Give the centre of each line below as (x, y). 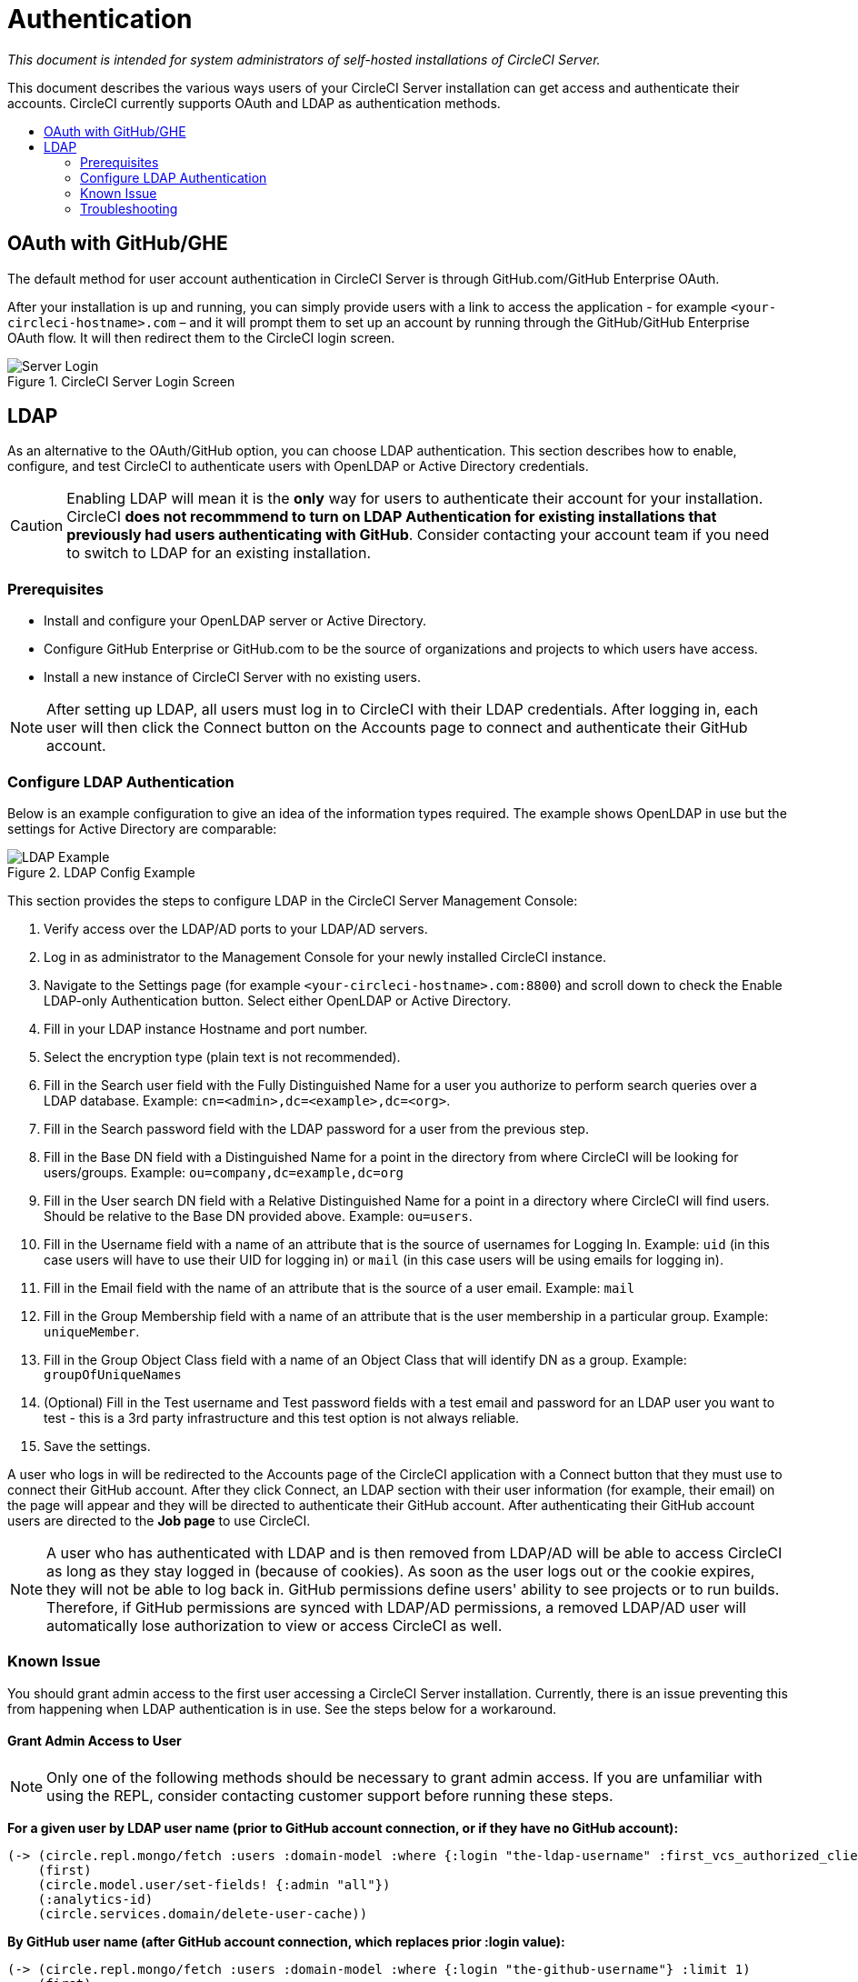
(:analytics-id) (95, 1899)
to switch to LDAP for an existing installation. (219, 553)
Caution (37, 526)
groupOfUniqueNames (113, 1374)
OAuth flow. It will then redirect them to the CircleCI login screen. (201, 337)
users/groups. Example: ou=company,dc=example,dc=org (224, 1172)
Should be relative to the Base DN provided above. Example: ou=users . (258, 1216)
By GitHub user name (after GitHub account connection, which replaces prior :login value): (286, 1941)
